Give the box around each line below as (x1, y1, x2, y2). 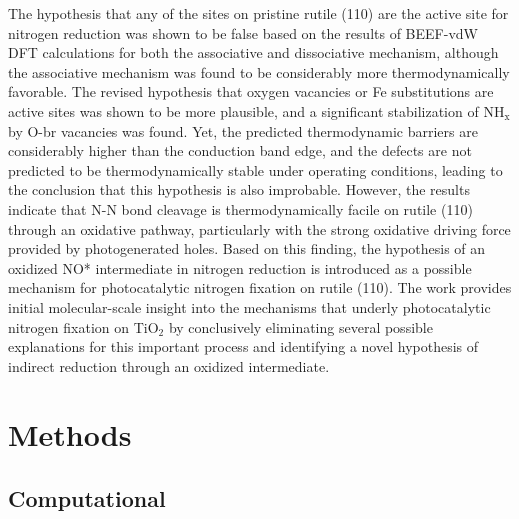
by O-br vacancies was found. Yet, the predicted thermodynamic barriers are (8, 120, 478, 141)
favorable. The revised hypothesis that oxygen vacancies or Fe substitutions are (8, 81, 494, 102)
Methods (8, 414, 132, 455)
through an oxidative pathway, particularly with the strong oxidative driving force (8, 218, 511, 239)
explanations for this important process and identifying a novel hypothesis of (8, 336, 479, 357)
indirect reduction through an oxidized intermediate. (8, 355, 330, 376)
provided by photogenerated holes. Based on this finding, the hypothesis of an (8, 238, 486, 259)
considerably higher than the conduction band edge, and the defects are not (8, 140, 472, 161)
